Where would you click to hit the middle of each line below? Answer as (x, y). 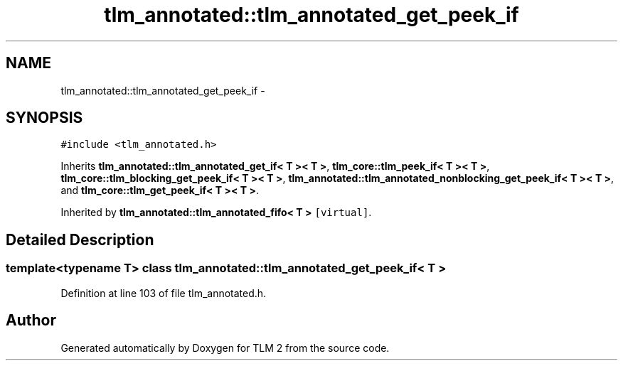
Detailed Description (80, 239)
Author (31, 321)
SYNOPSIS (44, 118)
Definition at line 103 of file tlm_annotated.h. (164, 293)
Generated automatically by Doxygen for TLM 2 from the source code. (225, 348)
